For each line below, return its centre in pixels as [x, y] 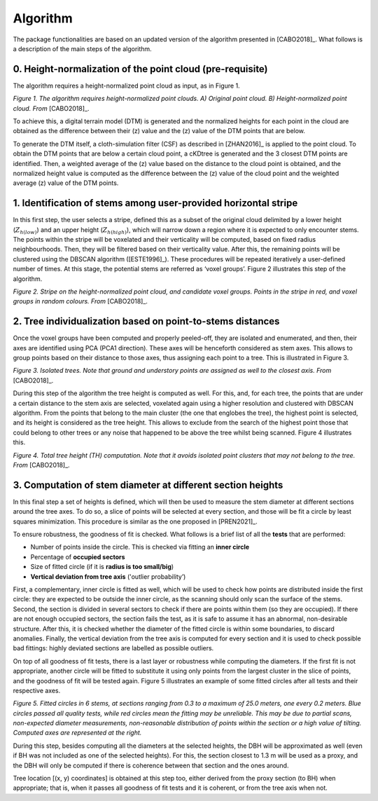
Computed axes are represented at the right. [77, 733]
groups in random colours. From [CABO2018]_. [80, 301]
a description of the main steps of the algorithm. [82, 48]
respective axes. [37, 690]
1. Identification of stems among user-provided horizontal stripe [155, 203]
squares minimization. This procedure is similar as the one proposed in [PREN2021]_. [135, 521]
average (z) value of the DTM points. [66, 183]
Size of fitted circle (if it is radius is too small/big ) [102, 567]
